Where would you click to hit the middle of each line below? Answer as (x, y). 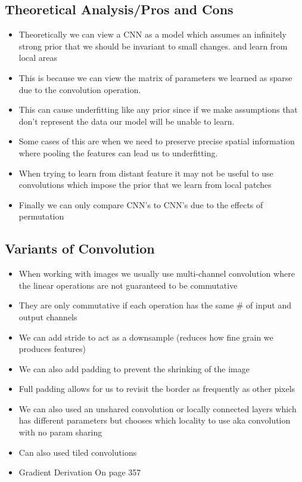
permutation (41, 216)
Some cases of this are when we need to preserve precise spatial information (157, 141)
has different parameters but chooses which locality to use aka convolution (155, 420)
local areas (38, 58)
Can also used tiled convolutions (78, 452)
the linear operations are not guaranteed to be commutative (128, 285)
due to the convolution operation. (80, 89)
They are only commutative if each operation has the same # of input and (155, 305)
